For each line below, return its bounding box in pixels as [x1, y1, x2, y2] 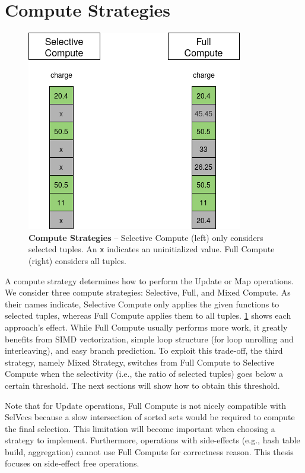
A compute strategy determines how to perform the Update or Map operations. [5, 274, 294, 287]
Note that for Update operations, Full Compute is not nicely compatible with [5, 399, 287, 411]
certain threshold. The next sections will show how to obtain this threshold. [5, 379, 280, 391]
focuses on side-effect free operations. [5, 457, 139, 469]
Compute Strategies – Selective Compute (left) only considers [28, 231, 263, 243]
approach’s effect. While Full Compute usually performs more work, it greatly [5, 320, 288, 333]
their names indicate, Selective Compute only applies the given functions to [5, 297, 279, 310]
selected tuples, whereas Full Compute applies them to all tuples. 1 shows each [5, 309, 291, 322]
